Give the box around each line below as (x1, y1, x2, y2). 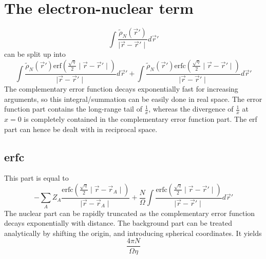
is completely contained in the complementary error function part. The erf (24, 113, 257, 124)
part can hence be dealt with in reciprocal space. (4, 123, 158, 134)
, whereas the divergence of (148, 103, 234, 114)
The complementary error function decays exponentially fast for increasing (4, 83, 238, 94)
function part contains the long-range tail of (4, 103, 142, 114)
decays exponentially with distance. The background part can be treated (4, 218, 233, 228)
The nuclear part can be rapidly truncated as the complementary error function (4, 207, 255, 218)
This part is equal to (4, 172, 69, 183)
